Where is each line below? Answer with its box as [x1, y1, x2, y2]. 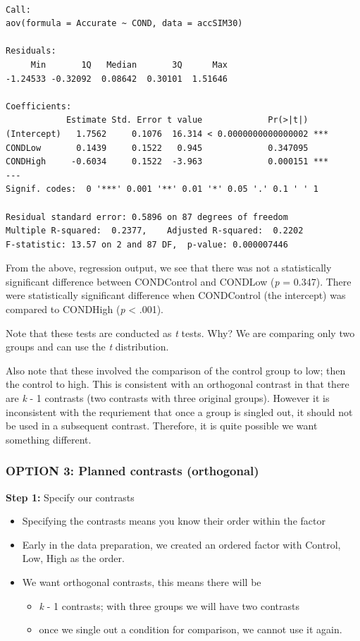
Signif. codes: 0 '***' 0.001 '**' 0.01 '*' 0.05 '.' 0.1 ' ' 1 [6, 184, 318, 195]
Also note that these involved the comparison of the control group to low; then [6, 362, 346, 377]
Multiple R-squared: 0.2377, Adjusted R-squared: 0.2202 [6, 226, 304, 236]
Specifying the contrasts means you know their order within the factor [22, 513, 325, 528]
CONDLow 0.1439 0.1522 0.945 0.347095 [6, 142, 309, 153]
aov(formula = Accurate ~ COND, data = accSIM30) [6, 18, 243, 29]
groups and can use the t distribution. [6, 339, 169, 354]
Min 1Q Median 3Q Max [30, 59, 228, 70]
